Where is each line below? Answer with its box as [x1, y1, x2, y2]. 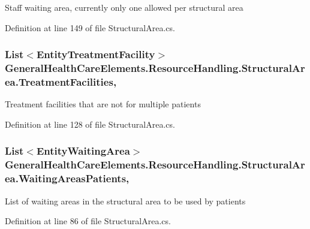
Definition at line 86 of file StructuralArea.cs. [5, 215, 171, 227]
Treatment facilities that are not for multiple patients [5, 98, 201, 110]
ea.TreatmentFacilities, [5, 74, 117, 89]
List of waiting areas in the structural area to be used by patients [5, 194, 246, 207]
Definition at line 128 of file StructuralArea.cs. [5, 117, 175, 130]
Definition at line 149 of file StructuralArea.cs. [5, 21, 175, 34]
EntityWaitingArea [36, 143, 130, 158]
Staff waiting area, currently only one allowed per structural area [5, 1, 243, 13]
